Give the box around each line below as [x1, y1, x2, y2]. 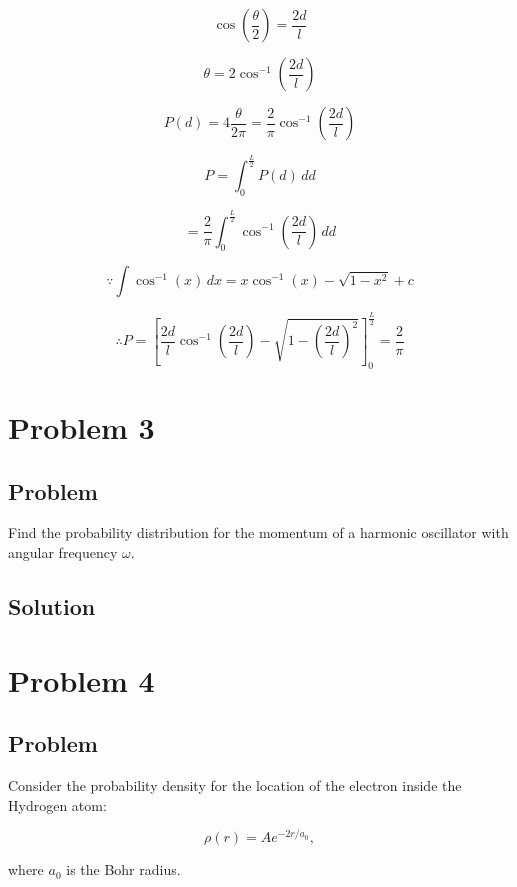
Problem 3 [8, 406, 155, 447]
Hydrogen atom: [8, 794, 107, 815]
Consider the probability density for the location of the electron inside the [8, 774, 462, 795]
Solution [8, 590, 96, 621]
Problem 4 [8, 659, 155, 700]
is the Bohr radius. [66, 859, 181, 880]
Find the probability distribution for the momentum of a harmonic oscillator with [8, 522, 509, 543]
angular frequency [8, 541, 118, 562]
